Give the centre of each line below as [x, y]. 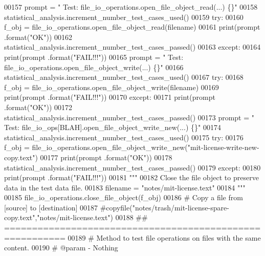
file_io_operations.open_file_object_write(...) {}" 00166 [94, 67]
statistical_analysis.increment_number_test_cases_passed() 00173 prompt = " [129, 117]
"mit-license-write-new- [223, 147]
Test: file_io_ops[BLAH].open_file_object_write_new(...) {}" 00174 [113, 127]
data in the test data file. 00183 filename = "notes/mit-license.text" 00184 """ [125, 187]
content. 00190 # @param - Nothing [61, 248]
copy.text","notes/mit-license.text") [59, 217]
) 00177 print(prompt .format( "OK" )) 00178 [104, 157]
